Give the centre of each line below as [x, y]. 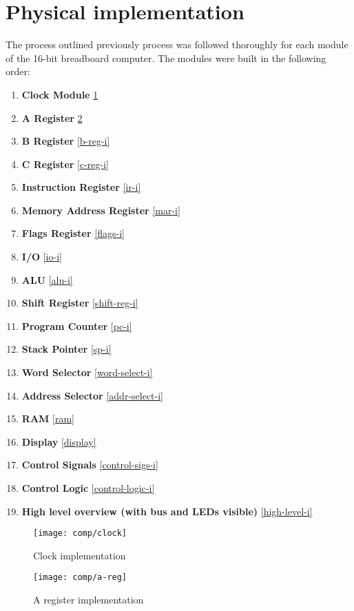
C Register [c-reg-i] [65, 164]
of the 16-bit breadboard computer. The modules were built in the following [166, 58]
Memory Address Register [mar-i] [101, 210]
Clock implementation [80, 555]
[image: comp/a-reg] [80, 578]
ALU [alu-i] [47, 279]
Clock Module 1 [60, 94]
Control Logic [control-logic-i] [88, 488]
